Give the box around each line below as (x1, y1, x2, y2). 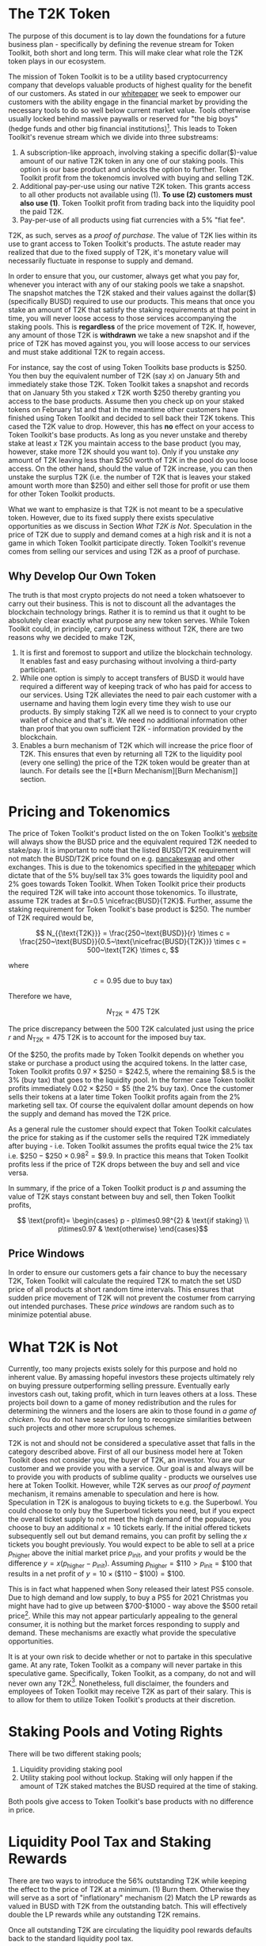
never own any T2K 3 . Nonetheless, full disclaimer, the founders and (8, 1677, 230, 1688)
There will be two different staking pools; (8, 1749, 142, 1759)
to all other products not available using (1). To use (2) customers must (19, 190, 253, 199)
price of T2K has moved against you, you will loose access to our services (8, 338, 251, 348)
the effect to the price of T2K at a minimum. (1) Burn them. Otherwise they (8, 1885, 250, 1894)
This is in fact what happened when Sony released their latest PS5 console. (8, 1584, 254, 1593)
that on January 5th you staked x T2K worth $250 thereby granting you (8, 387, 241, 397)
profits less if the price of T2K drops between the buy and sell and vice (8, 1159, 240, 1169)
